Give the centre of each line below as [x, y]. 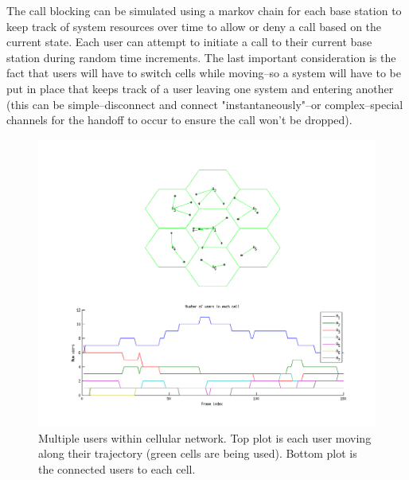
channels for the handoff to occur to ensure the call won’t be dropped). [179, 120]
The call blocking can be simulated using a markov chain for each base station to [204, 10]
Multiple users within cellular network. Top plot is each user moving [205, 437]
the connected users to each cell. [117, 469]
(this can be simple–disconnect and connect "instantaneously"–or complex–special [205, 104]
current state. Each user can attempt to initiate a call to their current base [189, 42]
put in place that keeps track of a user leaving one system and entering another [200, 88]
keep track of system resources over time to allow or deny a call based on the [194, 26]
